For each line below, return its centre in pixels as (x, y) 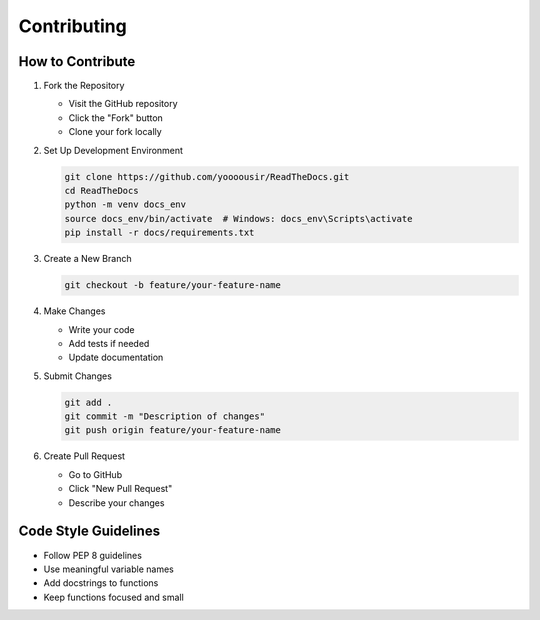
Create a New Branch (87, 259)
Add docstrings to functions (101, 583)
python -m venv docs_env (125, 204)
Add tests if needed (109, 343)
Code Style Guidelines (89, 531)
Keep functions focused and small (113, 597)
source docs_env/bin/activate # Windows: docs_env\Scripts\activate (238, 218)
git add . (88, 402)
